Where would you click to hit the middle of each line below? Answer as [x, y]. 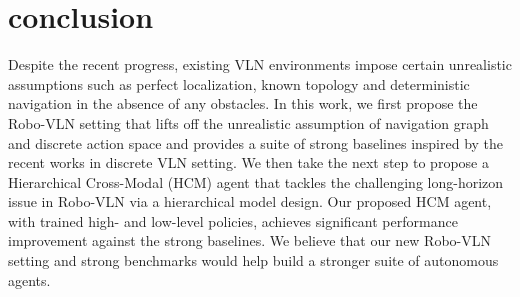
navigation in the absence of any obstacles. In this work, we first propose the [243, 103]
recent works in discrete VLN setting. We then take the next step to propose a [248, 162]
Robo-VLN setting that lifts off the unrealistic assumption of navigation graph [248, 122]
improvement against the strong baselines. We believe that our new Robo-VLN [250, 240]
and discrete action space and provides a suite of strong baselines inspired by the [256, 142]
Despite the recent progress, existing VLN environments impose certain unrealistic [260, 64]
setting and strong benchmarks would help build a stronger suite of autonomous [253, 260]
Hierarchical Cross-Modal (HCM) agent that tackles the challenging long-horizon [256, 181]
